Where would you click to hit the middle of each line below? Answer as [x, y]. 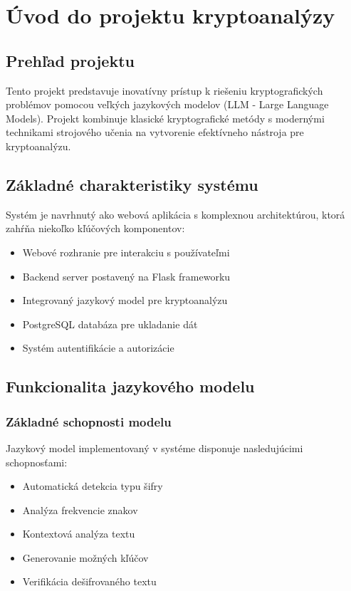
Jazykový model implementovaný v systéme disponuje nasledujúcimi [154, 448]
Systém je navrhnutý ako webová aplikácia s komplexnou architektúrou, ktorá [175, 214]
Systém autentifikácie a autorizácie [98, 348]
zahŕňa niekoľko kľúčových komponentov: [95, 228]
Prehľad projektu [70, 60]
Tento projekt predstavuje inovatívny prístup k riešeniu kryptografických [164, 90]
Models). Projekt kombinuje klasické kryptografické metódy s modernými [165, 118]
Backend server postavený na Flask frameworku [126, 276]
